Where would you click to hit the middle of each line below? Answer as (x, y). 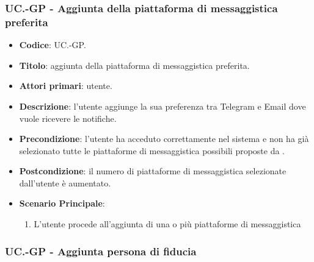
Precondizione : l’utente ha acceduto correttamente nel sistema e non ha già (164, 139)
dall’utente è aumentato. (65, 182)
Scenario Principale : (62, 203)
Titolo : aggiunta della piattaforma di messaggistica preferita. (134, 65)
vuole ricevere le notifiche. (68, 118)
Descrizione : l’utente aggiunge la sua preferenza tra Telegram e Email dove (162, 106)
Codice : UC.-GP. (53, 45)
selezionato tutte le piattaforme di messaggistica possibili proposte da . (152, 150)
